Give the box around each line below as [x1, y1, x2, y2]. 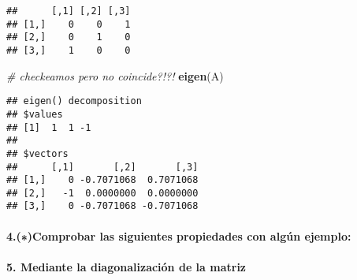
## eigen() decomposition [6, 95, 142, 107]
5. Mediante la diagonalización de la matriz [6, 258, 247, 274]
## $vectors [6, 147, 69, 159]
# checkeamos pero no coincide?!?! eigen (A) [6, 67, 224, 84]
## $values [6, 108, 63, 120]
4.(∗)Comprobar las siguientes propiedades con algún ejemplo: [6, 227, 351, 244]
